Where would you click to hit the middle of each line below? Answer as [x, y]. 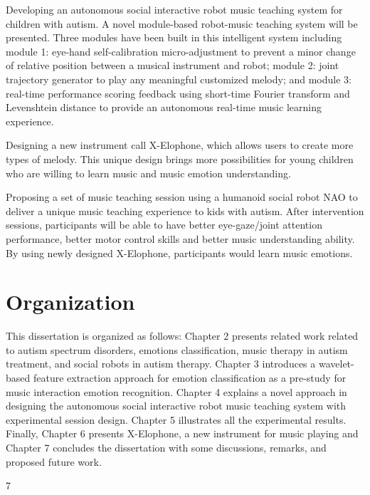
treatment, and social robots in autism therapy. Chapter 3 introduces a [161, 364]
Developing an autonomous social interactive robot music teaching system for [174, 9]
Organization [70, 302]
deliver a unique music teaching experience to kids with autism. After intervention [185, 210]
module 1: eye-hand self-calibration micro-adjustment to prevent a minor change [181, 51]
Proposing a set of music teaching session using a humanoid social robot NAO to [182, 197]
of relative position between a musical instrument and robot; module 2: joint [173, 65]
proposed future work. [54, 461]
